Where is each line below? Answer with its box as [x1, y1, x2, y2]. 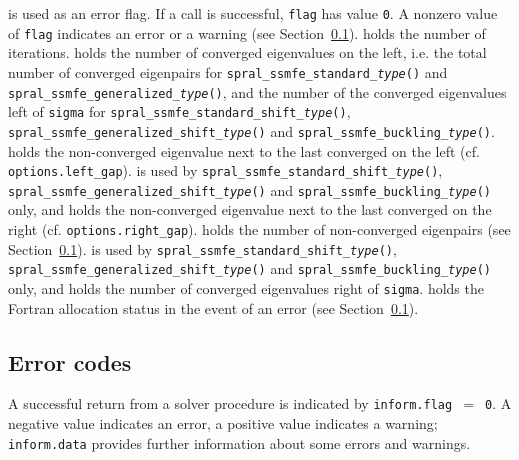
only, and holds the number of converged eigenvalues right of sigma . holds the [8, 278, 484, 298]
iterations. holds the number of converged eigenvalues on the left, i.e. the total [8, 42, 487, 63]
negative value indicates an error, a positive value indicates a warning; [8, 413, 438, 434]
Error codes [8, 346, 132, 377]
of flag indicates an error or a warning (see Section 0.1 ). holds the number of [8, 22, 486, 43]
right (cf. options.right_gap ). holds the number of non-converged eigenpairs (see [8, 219, 511, 240]
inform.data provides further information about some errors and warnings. [8, 432, 471, 453]
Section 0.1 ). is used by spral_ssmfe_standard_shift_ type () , [8, 238, 397, 259]
